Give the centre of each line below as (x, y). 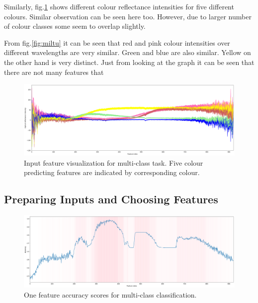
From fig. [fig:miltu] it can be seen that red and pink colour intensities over (117, 42)
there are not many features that (54, 72)
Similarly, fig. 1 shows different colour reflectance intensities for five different (119, 6)
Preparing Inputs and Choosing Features (111, 199)
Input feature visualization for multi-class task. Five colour (114, 162)
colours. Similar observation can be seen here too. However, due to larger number (128, 16)
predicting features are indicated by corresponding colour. (112, 172)
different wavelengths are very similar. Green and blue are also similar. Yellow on (128, 52)
